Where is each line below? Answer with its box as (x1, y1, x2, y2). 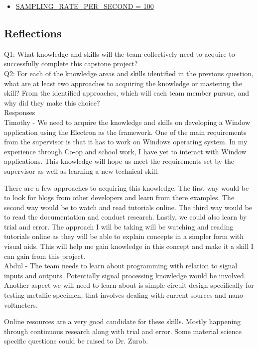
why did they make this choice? (4, 97, 100, 108)
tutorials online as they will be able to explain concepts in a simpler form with (4, 231, 244, 241)
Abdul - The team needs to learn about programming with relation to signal (4, 260, 238, 271)
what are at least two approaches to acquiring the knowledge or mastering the (4, 78, 242, 88)
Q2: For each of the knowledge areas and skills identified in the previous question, (4, 68, 254, 78)
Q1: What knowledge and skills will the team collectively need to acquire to (4, 48, 235, 59)
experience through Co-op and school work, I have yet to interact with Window (4, 146, 247, 156)
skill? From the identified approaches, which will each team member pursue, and (4, 88, 250, 98)
